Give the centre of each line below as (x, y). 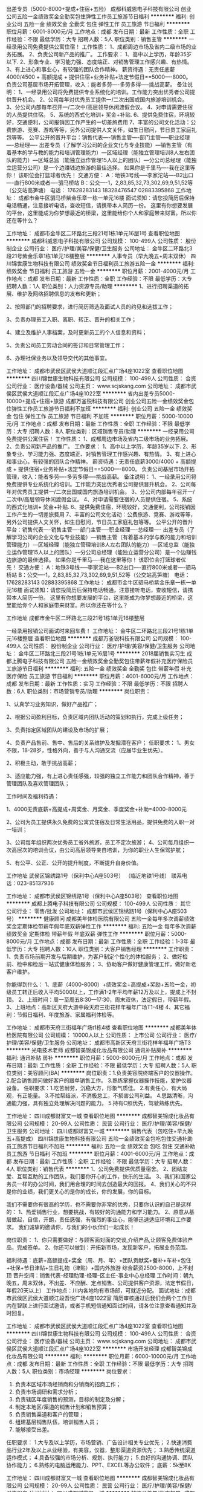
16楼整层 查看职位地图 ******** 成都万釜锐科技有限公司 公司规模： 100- (101, 638)
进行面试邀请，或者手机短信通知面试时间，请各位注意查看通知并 (112, 1305)
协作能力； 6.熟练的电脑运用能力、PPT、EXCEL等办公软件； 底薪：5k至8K (99, 1465)
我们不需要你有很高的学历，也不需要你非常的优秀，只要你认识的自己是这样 (99, 1204)
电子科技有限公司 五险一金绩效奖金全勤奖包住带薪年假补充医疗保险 (105, 661)
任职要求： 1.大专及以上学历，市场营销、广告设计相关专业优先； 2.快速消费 (99, 1442)
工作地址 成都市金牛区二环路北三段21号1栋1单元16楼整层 (76, 618)
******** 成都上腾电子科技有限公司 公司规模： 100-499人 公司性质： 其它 (99, 903)
